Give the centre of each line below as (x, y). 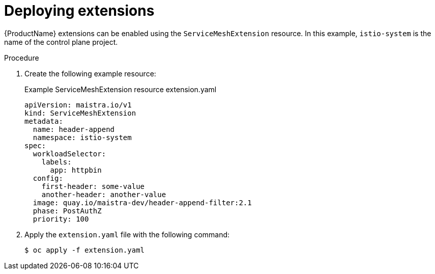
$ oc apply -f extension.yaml (85, 250)
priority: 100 (61, 219)
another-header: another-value (104, 194)
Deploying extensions (79, 11)
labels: (56, 162)
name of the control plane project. (61, 42)
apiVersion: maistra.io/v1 (78, 105)
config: (48, 178)
